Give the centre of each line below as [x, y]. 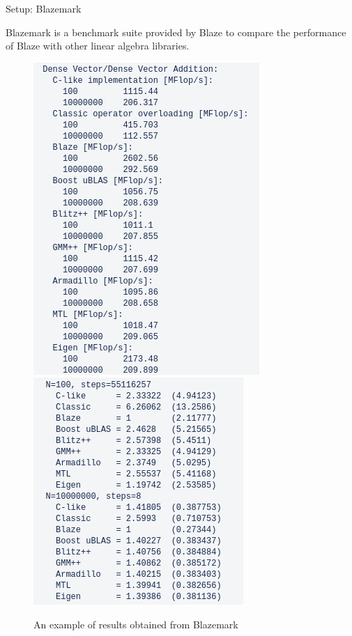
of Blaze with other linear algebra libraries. [98, 46]
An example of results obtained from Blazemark [136, 624]
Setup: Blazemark [44, 8]
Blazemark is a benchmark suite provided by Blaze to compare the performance [176, 32]
